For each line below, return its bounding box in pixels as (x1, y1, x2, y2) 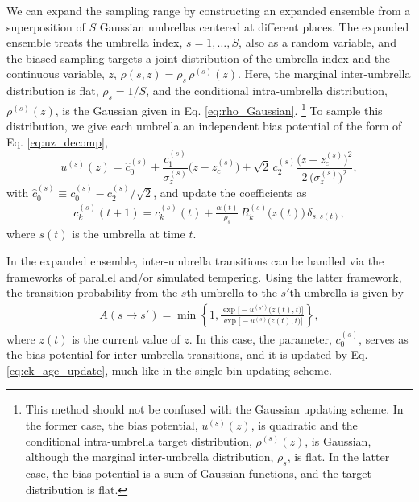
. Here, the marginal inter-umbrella (238, 65, 411, 82)
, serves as (359, 330, 409, 347)
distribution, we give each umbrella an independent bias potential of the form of (6, 117, 402, 134)
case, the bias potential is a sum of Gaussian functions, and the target (25, 464, 372, 481)
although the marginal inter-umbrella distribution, (25, 448, 274, 465)
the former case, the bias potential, (25, 416, 198, 433)
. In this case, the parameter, (189, 330, 332, 347)
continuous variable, (6, 65, 105, 82)
